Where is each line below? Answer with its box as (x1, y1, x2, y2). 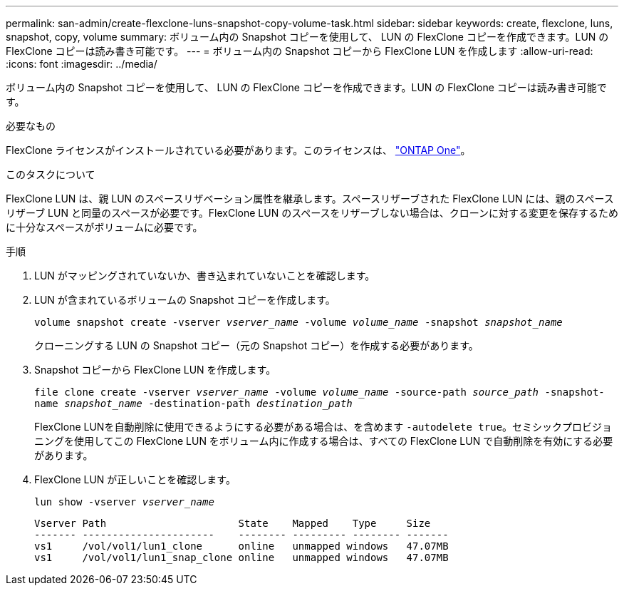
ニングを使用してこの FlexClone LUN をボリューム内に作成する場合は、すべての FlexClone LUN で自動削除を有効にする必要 (34, 435, 613, 447)
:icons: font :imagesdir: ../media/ (6, 58, 157, 70)
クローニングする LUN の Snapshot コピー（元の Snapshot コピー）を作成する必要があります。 (34, 339, 479, 351)
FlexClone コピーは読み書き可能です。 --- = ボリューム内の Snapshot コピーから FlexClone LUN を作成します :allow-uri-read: (6, 45, 593, 57)
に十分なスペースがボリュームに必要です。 (6, 221, 203, 233)
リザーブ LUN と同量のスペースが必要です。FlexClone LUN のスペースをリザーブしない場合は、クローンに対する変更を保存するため (6, 207, 618, 219)
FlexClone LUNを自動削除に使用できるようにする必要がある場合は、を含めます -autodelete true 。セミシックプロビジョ (34, 421, 613, 433)
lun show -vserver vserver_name (34, 496, 214, 508)
